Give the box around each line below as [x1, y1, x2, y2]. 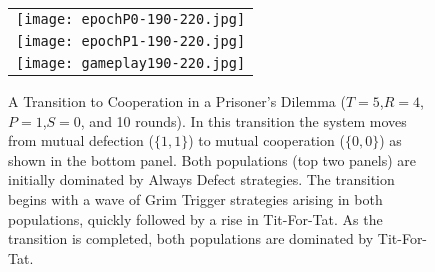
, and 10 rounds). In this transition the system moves [80, 110, 407, 131]
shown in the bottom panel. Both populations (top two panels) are [8, 149, 417, 170]
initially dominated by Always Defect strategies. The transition [8, 169, 395, 190]
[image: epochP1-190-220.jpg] [16, 33, 246, 49]
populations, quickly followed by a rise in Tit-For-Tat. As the [8, 208, 383, 229]
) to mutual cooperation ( [188, 130, 345, 151]
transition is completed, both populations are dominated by [8, 228, 374, 249]
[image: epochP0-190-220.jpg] [16, 11, 246, 27]
